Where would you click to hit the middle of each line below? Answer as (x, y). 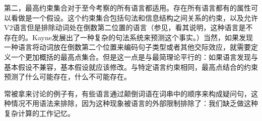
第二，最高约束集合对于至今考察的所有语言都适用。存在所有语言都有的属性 (127, 8)
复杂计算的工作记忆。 (39, 113)
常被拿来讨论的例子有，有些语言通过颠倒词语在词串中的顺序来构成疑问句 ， (127, 93)
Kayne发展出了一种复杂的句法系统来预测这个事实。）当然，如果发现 (142, 37)
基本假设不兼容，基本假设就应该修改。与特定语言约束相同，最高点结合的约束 (131, 67)
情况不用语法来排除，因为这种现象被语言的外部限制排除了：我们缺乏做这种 (134, 103)
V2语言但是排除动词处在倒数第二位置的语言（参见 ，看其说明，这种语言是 (125, 27)
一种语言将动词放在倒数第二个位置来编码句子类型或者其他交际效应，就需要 (127, 47)
